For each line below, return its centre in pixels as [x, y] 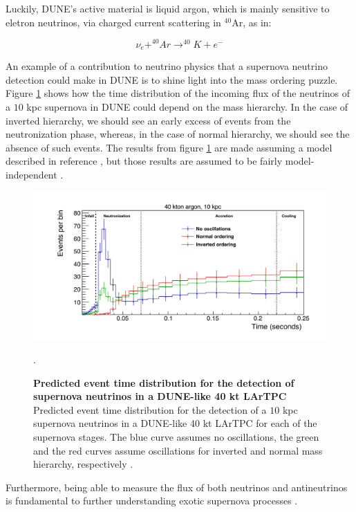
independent [31, 174]
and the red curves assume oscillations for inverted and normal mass [178, 450]
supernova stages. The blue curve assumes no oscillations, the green [176, 436]
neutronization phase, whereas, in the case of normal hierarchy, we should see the [178, 134]
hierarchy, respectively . [83, 464]
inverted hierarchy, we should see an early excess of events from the [148, 120]
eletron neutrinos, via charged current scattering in [113, 22]
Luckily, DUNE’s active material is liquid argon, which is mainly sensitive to [168, 8]
